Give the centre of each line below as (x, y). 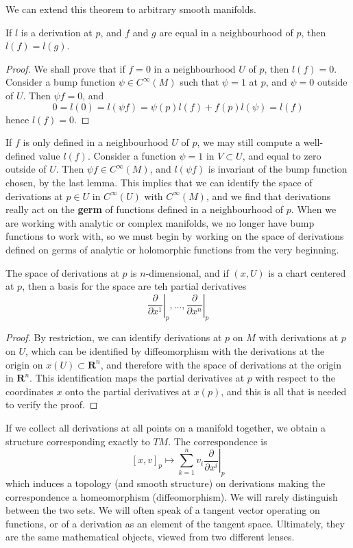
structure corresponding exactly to (78, 441)
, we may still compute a (249, 142)
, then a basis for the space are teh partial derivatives (134, 286)
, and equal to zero (282, 155)
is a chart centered (307, 272)
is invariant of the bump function (278, 169)
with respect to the (295, 378)
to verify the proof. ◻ (52, 404)
